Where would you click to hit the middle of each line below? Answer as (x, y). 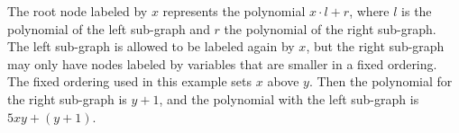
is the (417, 11)
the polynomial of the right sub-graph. (330, 28)
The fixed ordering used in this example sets (130, 81)
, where (369, 11)
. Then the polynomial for (381, 81)
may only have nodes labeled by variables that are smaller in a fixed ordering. (222, 63)
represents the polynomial (234, 11)
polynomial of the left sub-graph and (109, 28)
